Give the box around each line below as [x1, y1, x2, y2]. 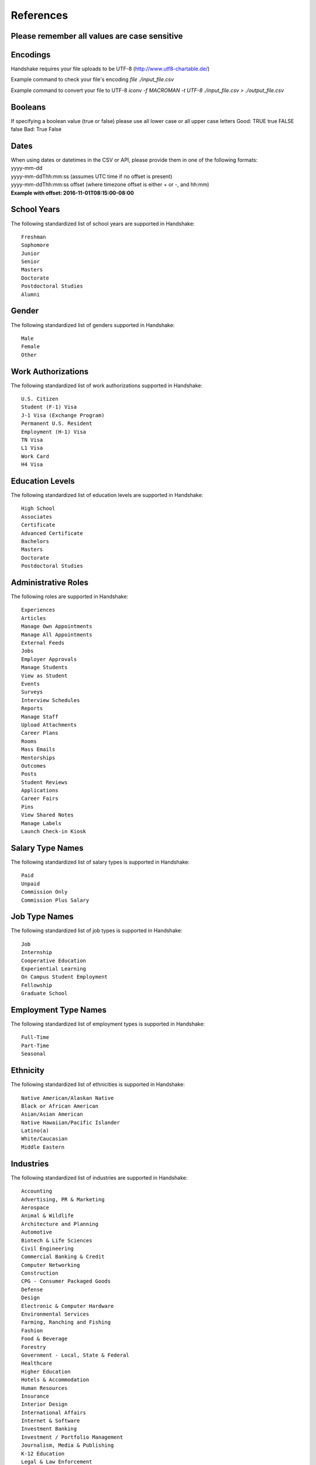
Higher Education [21, 1368, 71, 1375]
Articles [21, 615, 46, 621]
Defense [21, 1286, 43, 1293]
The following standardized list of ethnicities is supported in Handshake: [11, 1081, 186, 1088]
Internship [21, 949, 53, 956]
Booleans [11, 102, 46, 112]
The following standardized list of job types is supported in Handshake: [11, 927, 183, 934]
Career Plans [21, 730, 59, 737]
